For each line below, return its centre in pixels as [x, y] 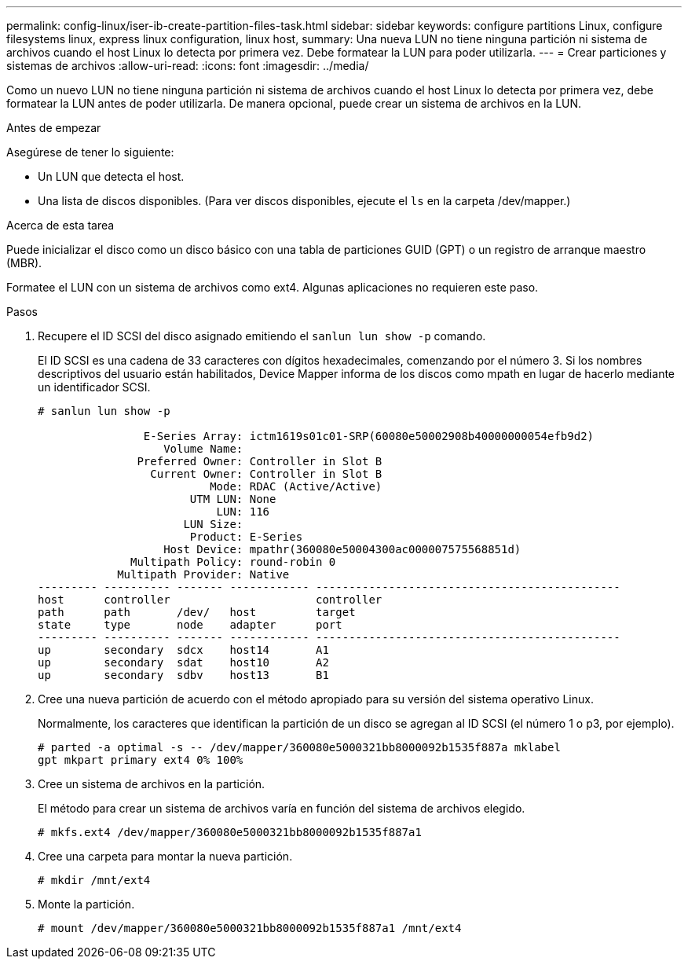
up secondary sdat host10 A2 [183, 662]
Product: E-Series [246, 537]
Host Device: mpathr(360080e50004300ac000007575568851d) [342, 549]
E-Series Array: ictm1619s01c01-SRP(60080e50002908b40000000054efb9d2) [369, 436]
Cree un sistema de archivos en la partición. [152, 784]
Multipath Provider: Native [203, 574]
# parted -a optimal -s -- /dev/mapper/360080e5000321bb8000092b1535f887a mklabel [299, 747]
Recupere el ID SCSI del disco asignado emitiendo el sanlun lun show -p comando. [262, 336]
